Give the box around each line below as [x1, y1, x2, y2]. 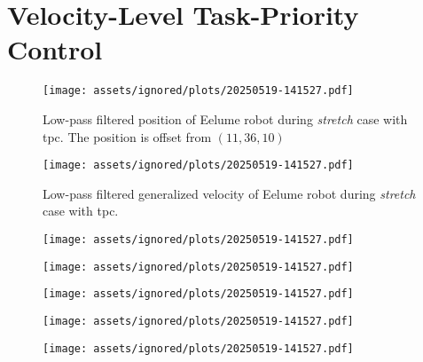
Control [7, 31, 103, 67]
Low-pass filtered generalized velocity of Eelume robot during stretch [43, 184, 416, 202]
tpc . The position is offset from [43, 127, 212, 146]
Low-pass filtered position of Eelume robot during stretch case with [43, 109, 408, 128]
